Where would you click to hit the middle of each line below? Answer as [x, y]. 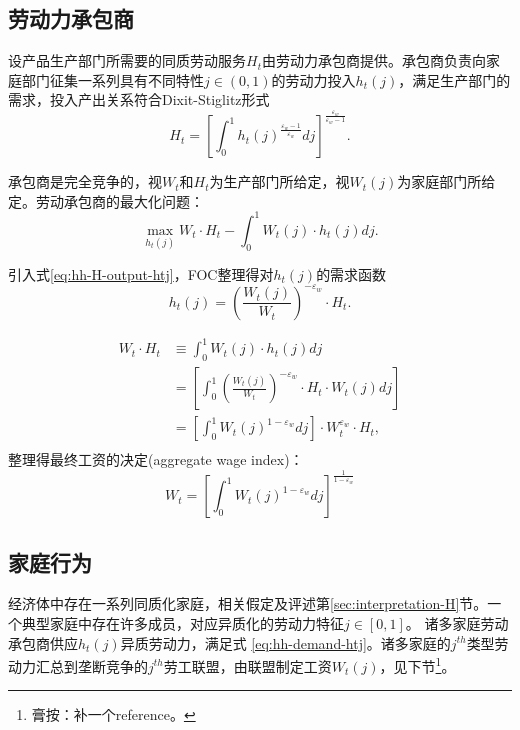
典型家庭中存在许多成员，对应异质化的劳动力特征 [182, 622]
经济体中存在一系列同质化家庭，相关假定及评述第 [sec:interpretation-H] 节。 [248, 603]
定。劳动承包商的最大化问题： [106, 200]
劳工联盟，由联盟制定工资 [247, 665]
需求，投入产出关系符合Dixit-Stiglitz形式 [139, 99]
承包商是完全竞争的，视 [85, 181]
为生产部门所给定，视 [279, 181]
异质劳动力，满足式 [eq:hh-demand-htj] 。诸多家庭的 [285, 642]
